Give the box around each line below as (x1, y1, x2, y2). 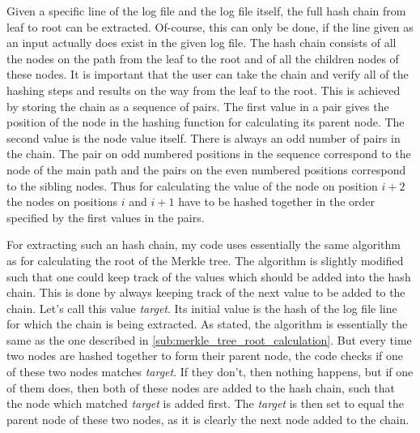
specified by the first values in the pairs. (6, 208, 205, 225)
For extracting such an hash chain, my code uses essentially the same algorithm (6, 236, 401, 253)
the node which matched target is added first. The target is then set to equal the (6, 395, 404, 412)
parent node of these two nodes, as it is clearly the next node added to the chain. (6, 410, 409, 427)
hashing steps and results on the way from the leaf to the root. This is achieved (6, 81, 401, 98)
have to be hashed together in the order (178, 193, 375, 210)
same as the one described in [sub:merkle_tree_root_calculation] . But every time (6, 331, 412, 348)
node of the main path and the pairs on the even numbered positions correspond (6, 161, 406, 178)
